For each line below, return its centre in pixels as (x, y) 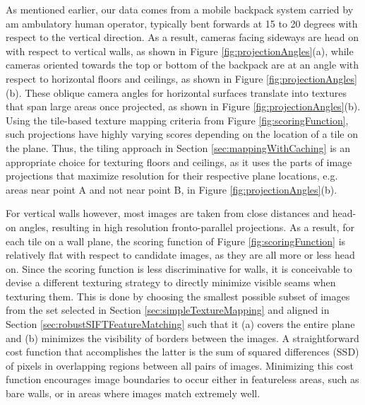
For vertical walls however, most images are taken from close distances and (168, 213)
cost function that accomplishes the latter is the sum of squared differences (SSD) (182, 352)
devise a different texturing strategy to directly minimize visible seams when (171, 282)
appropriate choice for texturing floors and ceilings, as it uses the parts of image (179, 162)
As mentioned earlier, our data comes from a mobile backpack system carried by (180, 9)
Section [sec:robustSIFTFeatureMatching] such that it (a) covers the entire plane (180, 324)
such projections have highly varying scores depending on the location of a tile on (182, 134)
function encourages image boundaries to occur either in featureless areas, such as (182, 379)
